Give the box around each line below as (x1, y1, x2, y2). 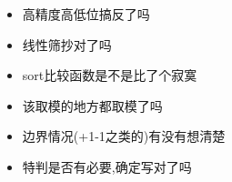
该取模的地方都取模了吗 (22, 96, 163, 115)
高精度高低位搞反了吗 (22, 5, 150, 23)
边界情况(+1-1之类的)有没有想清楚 (22, 126, 226, 146)
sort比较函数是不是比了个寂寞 (22, 66, 197, 85)
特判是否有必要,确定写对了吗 (22, 157, 192, 176)
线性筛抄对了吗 (22, 35, 112, 54)
